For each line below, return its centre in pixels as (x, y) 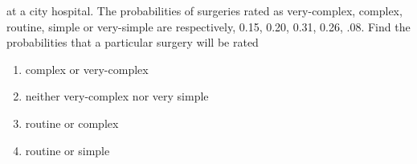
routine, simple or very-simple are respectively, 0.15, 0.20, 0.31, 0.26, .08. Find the (208, 26)
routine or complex (72, 123)
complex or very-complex (87, 69)
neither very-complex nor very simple (117, 96)
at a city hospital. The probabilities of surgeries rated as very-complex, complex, (204, 10)
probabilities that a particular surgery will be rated (133, 42)
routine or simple (67, 150)
